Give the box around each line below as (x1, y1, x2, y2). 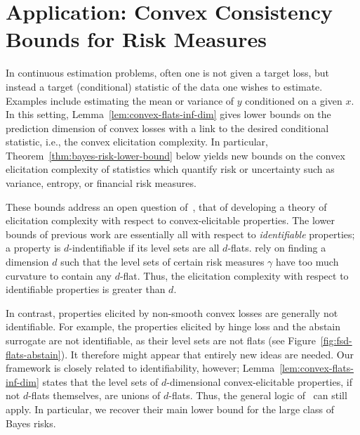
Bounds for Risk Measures (6, 25, 267, 53)
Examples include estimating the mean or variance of (6, 93, 234, 108)
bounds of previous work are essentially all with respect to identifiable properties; (6, 226, 355, 241)
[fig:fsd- (320, 333, 352, 347)
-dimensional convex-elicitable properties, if (166, 374, 352, 389)
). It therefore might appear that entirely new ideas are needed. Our (60, 346, 354, 361)
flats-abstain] (6, 346, 61, 361)
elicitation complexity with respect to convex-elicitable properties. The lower (6, 213, 335, 228)
